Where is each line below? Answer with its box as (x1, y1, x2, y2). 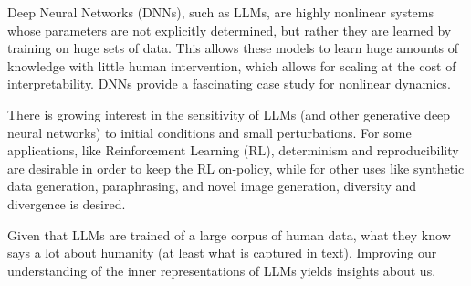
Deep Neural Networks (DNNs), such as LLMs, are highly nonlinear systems (7, 3, 434, 21)
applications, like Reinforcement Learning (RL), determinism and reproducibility (7, 141, 459, 160)
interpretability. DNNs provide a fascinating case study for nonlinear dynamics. (7, 74, 451, 93)
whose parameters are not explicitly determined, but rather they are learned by (7, 20, 452, 39)
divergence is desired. (7, 194, 126, 213)
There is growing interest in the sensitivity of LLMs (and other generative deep (7, 104, 451, 123)
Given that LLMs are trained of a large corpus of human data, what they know (7, 225, 451, 244)
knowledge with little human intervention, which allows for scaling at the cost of (7, 56, 456, 75)
